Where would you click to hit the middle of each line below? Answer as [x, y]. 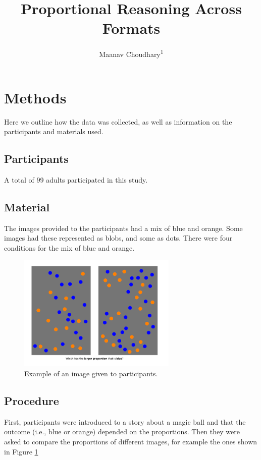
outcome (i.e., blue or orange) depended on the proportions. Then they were [122, 432]
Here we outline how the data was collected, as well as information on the [118, 121]
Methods [35, 97]
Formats [131, 28]
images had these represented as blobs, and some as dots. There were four [118, 238]
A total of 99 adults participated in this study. [76, 179]
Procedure [32, 400]
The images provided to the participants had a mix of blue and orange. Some [123, 228]
